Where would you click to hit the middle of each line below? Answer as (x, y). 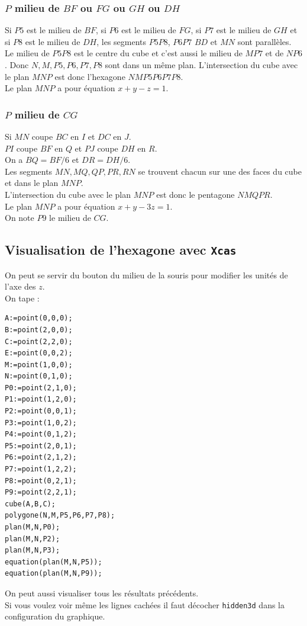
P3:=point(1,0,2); (41, 423)
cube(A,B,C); (30, 504)
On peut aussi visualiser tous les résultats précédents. (102, 593)
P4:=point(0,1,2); (41, 434)
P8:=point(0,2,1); (41, 481)
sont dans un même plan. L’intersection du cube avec (201, 65)
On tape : (22, 298)
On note (20, 218)
